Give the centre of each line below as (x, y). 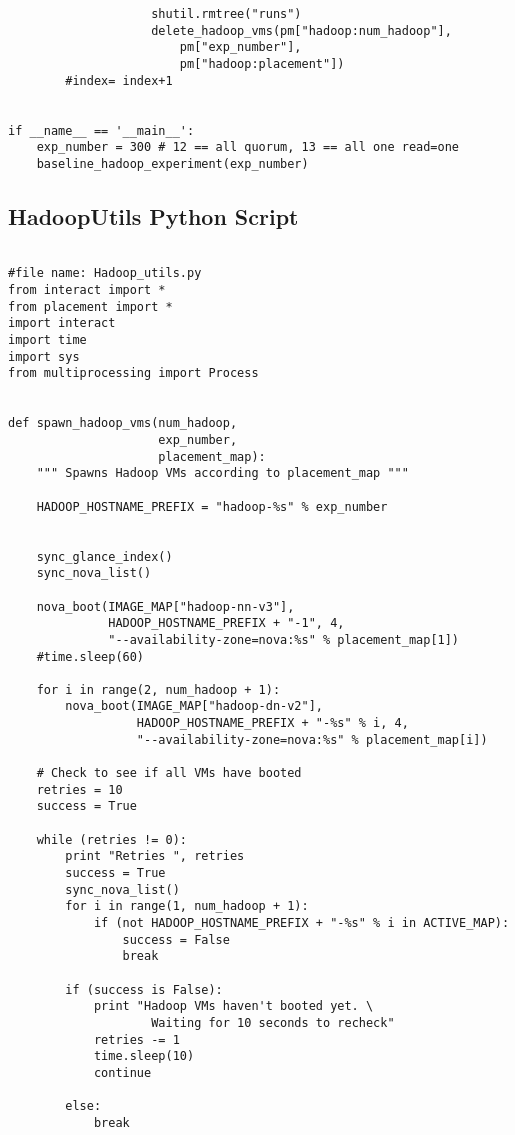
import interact (62, 323)
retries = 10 (79, 789)
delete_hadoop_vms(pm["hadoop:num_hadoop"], (301, 30)
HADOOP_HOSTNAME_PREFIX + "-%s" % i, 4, (272, 723)
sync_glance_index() (104, 556)
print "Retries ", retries (155, 856)
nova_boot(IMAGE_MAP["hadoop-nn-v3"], (165, 606)
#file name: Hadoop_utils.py (105, 273)
